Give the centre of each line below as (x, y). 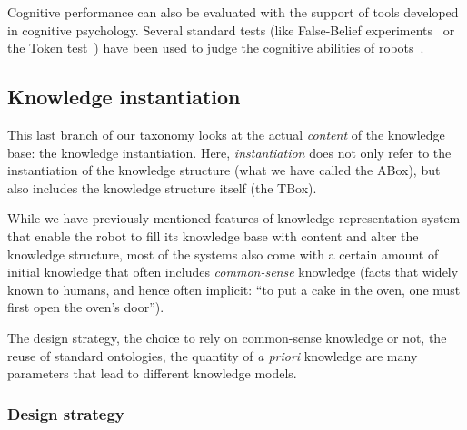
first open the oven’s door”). (86, 307)
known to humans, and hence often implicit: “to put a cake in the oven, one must (234, 289)
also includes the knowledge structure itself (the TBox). (162, 187)
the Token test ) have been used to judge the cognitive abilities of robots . (216, 48)
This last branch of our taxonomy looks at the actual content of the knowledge (226, 134)
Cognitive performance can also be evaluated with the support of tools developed (233, 12)
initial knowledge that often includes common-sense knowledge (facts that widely (233, 272)
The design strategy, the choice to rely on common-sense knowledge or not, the (227, 337)
